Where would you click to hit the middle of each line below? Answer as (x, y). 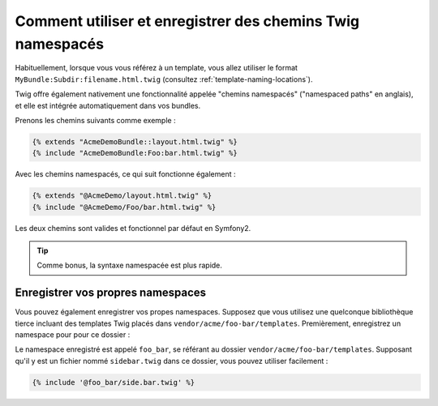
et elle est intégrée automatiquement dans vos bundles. (108, 105)
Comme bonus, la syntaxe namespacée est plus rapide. (130, 265)
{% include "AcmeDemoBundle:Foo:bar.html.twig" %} (135, 153)
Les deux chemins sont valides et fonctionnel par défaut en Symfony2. (133, 228)
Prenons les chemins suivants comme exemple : (95, 120)
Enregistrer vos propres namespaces (111, 293)
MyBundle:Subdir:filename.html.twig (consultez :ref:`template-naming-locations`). (164, 79)
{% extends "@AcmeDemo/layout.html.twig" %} (122, 196)
